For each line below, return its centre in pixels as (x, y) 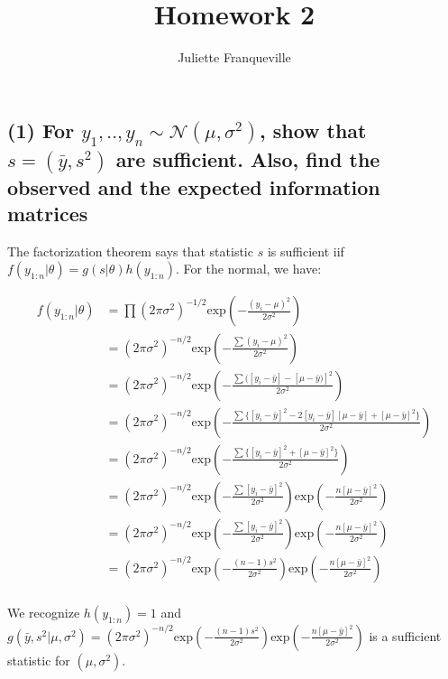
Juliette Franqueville (234, 57)
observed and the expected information (194, 186)
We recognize (44, 612)
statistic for (39, 660)
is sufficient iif (306, 251)
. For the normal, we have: (248, 269)
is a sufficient (405, 635)
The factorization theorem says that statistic (130, 251)
